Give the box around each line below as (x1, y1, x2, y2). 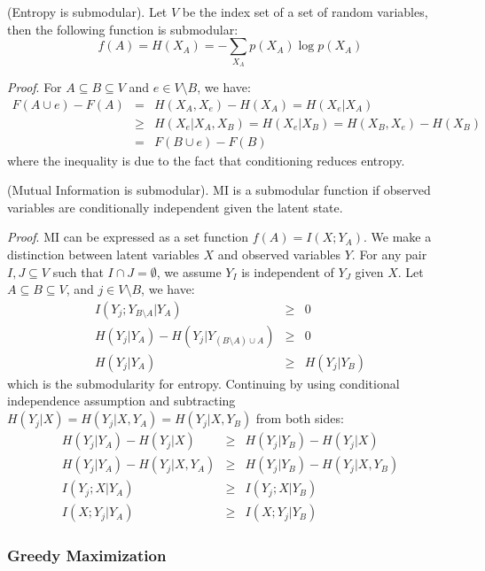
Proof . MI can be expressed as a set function (7, 228, 249, 246)
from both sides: (255, 409, 344, 428)
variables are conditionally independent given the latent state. (7, 197, 343, 216)
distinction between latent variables (7, 244, 199, 263)
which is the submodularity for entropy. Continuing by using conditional (7, 374, 400, 392)
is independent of (241, 262, 334, 281)
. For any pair (351, 244, 427, 263)
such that (52, 262, 104, 281)
